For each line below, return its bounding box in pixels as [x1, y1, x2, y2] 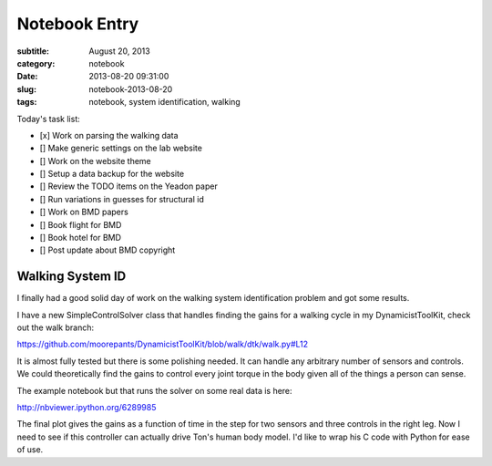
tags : [16, 97, 37, 108]
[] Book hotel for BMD [39, 233, 122, 243]
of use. [16, 444, 44, 455]
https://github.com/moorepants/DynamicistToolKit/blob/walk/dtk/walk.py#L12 [16, 338, 309, 350]
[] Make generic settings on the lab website [39, 142, 202, 154]
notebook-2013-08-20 [88, 83, 173, 95]
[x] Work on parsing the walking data [39, 129, 179, 140]
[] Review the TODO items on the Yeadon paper [39, 181, 218, 192]
